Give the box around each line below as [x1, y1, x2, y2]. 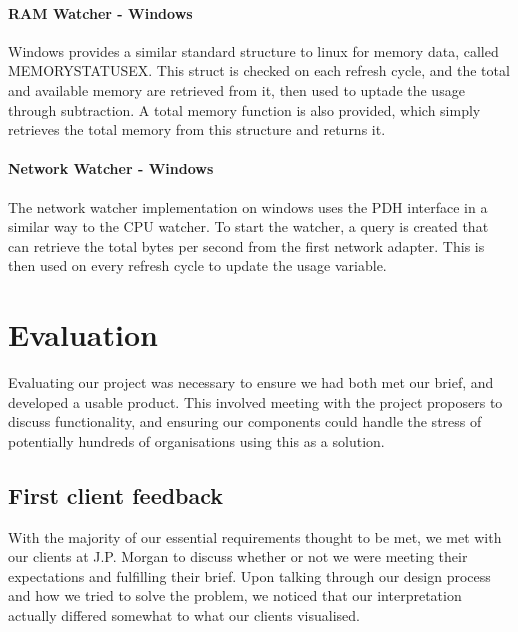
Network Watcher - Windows [8, 158, 214, 179]
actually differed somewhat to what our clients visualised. [8, 605, 360, 626]
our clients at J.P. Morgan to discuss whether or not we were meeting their [8, 546, 468, 567]
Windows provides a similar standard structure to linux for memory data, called [8, 40, 499, 61]
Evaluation [8, 314, 158, 355]
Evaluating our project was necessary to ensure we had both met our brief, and [8, 372, 494, 393]
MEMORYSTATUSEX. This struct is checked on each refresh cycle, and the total [8, 60, 510, 81]
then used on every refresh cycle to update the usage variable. [8, 255, 387, 276]
